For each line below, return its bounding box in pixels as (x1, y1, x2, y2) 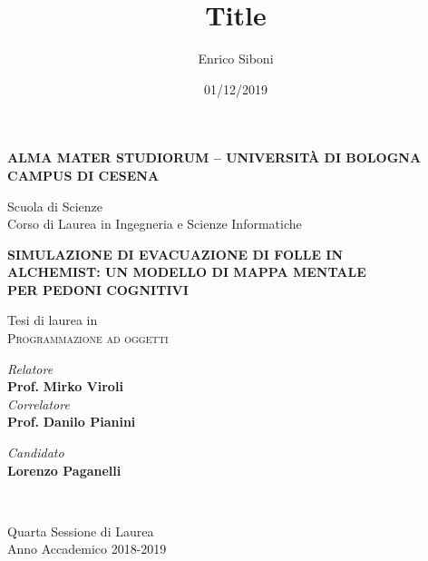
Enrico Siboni (198, 49, 274, 68)
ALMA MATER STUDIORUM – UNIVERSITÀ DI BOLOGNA (7, 148, 422, 167)
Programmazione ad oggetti (7, 329, 169, 348)
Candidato (7, 443, 64, 462)
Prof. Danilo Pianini (7, 412, 136, 431)
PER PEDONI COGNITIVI (7, 280, 189, 299)
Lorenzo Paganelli (7, 460, 122, 479)
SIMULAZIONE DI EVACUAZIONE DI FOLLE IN (7, 244, 344, 263)
